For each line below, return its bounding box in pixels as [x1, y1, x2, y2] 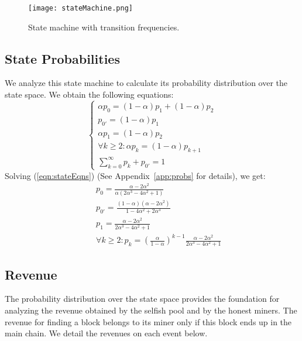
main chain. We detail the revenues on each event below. [5, 327, 208, 339]
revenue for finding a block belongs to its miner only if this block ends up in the [5, 315, 292, 328]
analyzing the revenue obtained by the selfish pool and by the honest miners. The [5, 304, 297, 316]
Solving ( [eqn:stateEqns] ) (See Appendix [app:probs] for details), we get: [5, 169, 266, 181]
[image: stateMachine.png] [28, 4, 133, 12]
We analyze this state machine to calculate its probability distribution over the [5, 77, 288, 89]
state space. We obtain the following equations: [5, 88, 174, 101]
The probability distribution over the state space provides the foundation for [5, 292, 280, 305]
